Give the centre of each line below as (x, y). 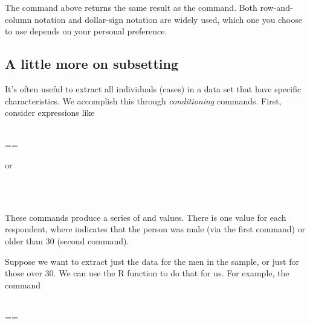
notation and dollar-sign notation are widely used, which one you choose (168, 19)
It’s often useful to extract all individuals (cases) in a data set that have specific (153, 88)
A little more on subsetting (92, 64)
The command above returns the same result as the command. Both (131, 7)
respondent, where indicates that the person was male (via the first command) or (155, 229)
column (18, 19)
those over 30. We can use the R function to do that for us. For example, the (147, 273)
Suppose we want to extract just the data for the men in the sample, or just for (152, 261)
